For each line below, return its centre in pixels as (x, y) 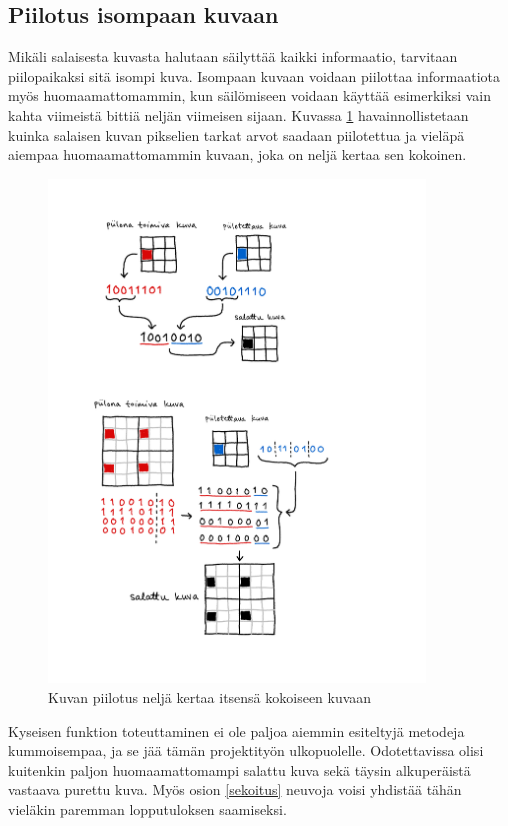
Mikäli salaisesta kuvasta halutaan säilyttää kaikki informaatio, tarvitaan (233, 56)
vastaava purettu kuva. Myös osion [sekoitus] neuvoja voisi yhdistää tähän (235, 789)
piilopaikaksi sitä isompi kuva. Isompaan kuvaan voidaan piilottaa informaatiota (254, 75)
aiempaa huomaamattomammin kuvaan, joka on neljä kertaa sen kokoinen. (237, 154)
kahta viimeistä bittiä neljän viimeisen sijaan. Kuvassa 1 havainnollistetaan (238, 114)
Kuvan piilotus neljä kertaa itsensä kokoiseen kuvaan (210, 696)
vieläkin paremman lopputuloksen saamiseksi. (147, 808)
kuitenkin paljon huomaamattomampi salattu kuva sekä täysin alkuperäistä (239, 769)
